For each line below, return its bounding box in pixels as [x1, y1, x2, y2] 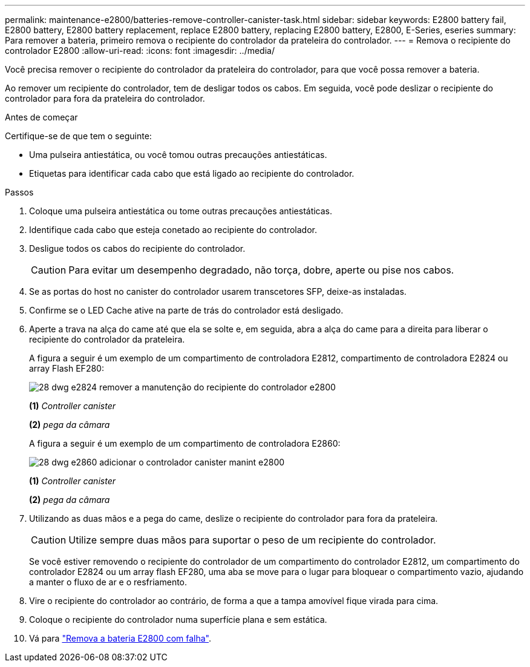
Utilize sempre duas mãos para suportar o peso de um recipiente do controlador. [68, 534, 436, 546]
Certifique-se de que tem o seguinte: [5, 131, 152, 141]
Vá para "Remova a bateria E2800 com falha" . [29, 633, 212, 643]
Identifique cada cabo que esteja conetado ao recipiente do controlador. [29, 225, 318, 235]
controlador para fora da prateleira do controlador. [5, 93, 205, 103]
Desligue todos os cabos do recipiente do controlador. [29, 243, 246, 254]
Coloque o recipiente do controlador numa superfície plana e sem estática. [29, 614, 327, 625]
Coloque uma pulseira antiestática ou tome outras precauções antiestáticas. [29, 206, 333, 216]
